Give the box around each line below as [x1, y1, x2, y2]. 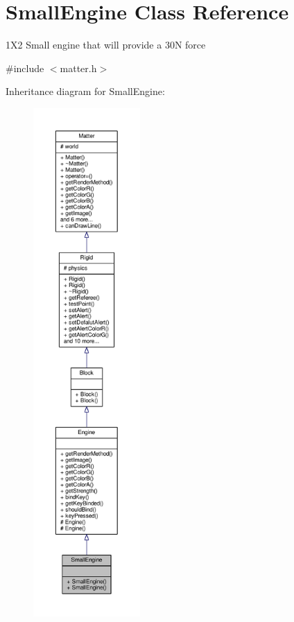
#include [6, 60, 44, 75]
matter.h [60, 60, 97, 75]
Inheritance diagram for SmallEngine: [6, 84, 165, 98]
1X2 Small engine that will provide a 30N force [6, 37, 206, 52]
